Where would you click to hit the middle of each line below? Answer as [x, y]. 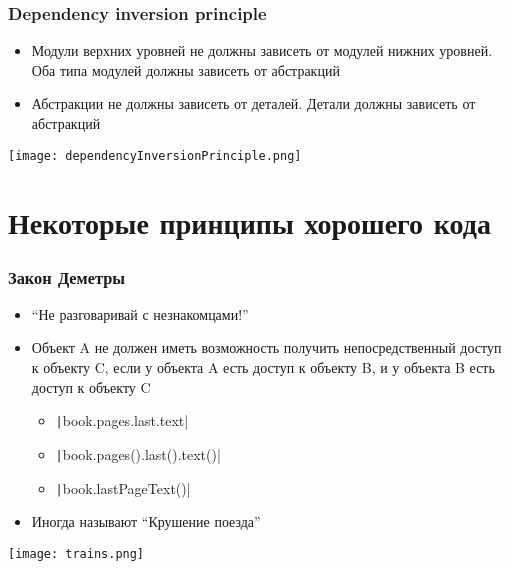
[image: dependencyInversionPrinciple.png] [155, 155]
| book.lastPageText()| [123, 487]
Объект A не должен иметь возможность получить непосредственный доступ [266, 347]
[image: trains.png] [76, 553]
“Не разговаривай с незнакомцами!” [140, 313]
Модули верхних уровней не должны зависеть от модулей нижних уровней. [262, 50]
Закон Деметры [67, 276]
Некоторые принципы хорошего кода [249, 222]
